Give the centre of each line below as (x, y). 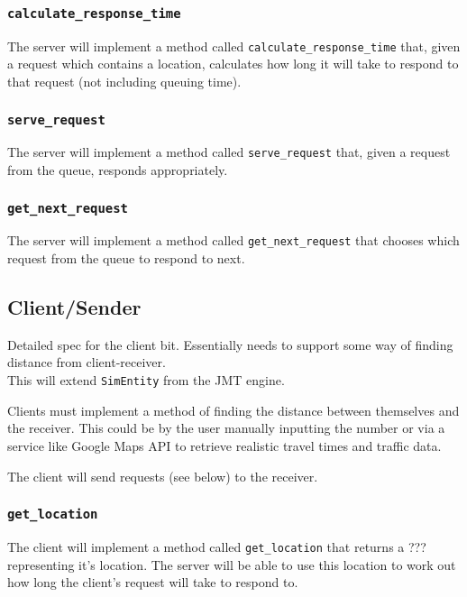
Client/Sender (74, 307)
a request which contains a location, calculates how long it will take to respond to (233, 64)
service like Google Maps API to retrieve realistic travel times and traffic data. (224, 445)
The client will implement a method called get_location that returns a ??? (217, 546)
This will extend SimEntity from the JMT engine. (146, 380)
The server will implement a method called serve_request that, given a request (229, 152)
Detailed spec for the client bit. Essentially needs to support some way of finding (230, 344)
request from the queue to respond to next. (126, 258)
